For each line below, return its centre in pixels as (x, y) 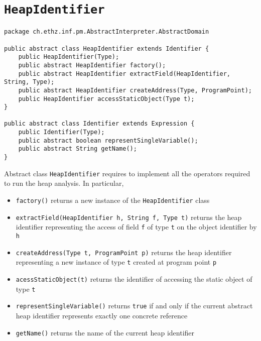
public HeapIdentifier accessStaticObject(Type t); (106, 99)
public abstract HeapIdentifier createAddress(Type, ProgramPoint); (135, 90)
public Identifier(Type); (61, 132)
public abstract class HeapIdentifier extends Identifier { (107, 48)
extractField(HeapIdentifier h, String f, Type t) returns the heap (129, 217)
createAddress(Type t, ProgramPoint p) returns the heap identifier (124, 252)
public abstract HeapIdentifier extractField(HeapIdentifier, (124, 74)
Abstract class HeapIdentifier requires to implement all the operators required (127, 173)
